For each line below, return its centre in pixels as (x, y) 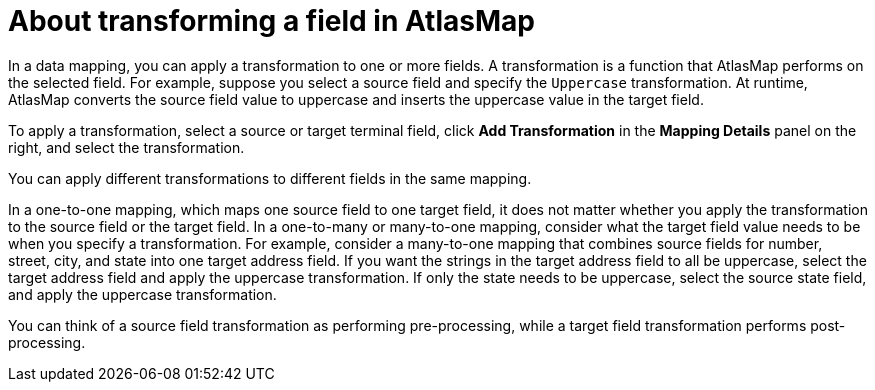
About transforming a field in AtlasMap (271, 21)
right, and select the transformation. (126, 147)
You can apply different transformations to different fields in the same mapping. (270, 178)
